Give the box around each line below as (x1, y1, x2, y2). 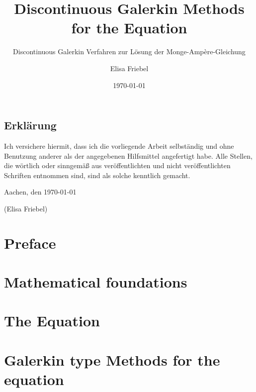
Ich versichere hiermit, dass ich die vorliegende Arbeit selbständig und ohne (4, 140, 234, 151)
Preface (4, 232, 56, 253)
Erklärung (4, 117, 57, 133)
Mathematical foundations (4, 272, 187, 292)
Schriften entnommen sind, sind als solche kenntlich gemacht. (4, 170, 190, 180)
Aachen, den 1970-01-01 (4, 187, 77, 197)
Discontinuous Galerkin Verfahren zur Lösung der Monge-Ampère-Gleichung (13, 46, 246, 57)
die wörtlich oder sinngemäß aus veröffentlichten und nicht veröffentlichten (4, 160, 231, 171)
